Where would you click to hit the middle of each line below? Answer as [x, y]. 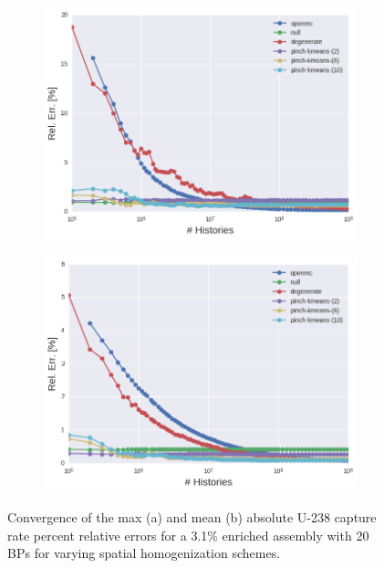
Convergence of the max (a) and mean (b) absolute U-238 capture [192, 517]
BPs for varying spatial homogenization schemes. [144, 553]
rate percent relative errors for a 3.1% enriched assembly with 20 [188, 535]
